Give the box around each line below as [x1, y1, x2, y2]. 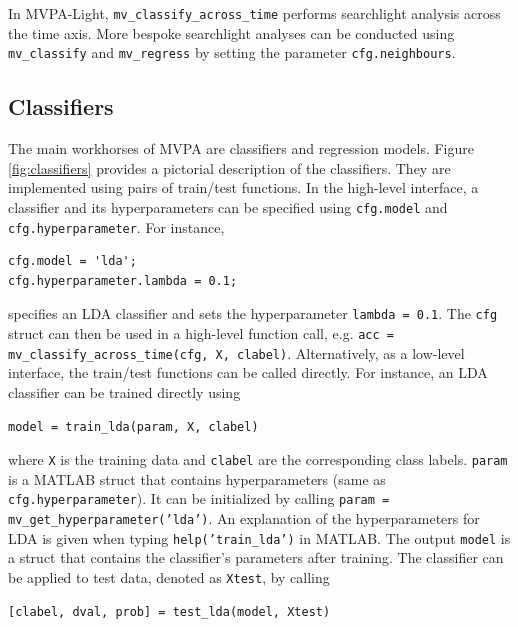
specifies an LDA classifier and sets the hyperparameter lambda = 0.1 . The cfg [8, 303, 498, 324]
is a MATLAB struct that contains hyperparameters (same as [8, 468, 386, 489]
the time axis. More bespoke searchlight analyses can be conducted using [8, 22, 455, 43]
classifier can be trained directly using [8, 381, 241, 402]
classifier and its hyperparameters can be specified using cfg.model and [8, 196, 448, 217]
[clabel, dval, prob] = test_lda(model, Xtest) [8, 604, 331, 619]
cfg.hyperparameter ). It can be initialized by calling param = [8, 488, 390, 509]
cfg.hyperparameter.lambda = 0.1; [8, 273, 238, 288]
